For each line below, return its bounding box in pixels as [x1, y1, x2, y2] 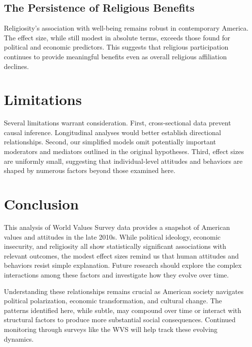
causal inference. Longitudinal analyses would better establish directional [4, 127, 221, 137]
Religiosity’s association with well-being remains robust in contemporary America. [4, 23, 249, 33]
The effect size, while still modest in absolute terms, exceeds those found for [4, 32, 231, 42]
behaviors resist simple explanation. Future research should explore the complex [4, 260, 242, 270]
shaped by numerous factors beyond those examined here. [4, 165, 176, 175]
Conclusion [4, 194, 79, 214]
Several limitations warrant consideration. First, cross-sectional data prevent [4, 118, 231, 128]
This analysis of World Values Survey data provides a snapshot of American [4, 222, 230, 232]
